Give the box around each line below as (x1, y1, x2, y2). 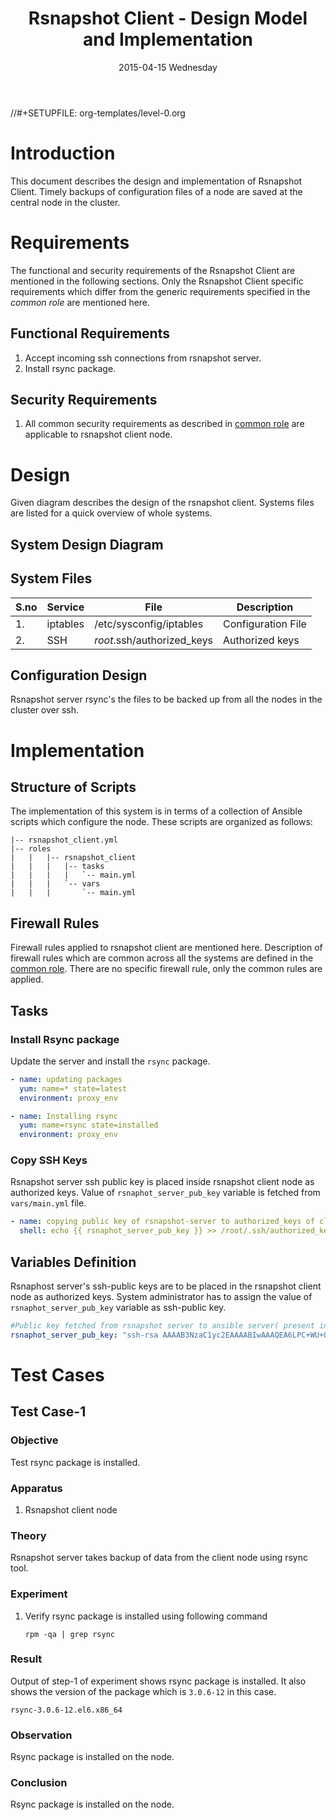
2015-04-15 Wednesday (118, 61, 218, 73)
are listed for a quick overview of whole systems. (10, 507, 213, 519)
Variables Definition (10, 1253, 137, 1271)
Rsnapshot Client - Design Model (28, 7, 308, 30)
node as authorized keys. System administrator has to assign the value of (10, 1291, 313, 1302)
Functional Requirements (10, 325, 170, 342)
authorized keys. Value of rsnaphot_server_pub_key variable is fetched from (10, 1187, 321, 1199)
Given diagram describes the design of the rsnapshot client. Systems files (10, 497, 315, 509)
